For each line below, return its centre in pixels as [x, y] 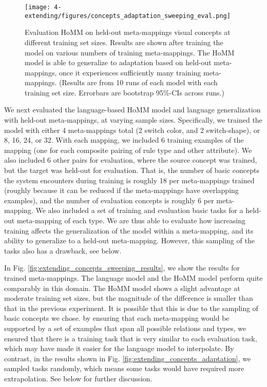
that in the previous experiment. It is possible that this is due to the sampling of [131, 308]
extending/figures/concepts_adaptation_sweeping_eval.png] [128, 16]
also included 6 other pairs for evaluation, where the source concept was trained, [131, 160]
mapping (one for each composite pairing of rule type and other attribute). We [128, 150]
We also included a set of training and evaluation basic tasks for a [139, 210]
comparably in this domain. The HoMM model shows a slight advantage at [122, 288]
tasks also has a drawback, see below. [63, 250]
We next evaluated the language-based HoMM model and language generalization [132, 110]
